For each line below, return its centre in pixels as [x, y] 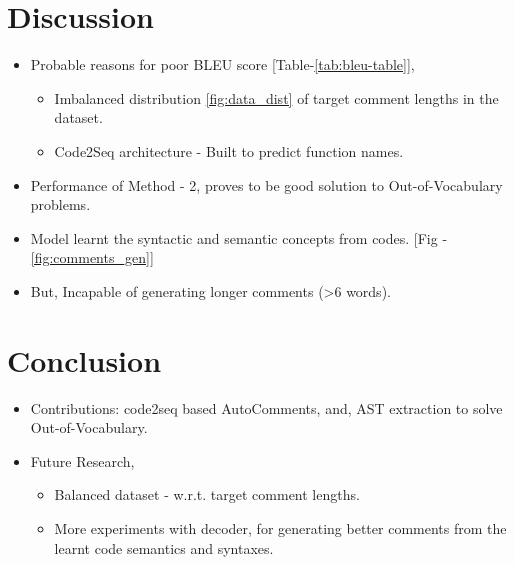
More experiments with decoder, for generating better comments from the [280, 527]
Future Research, [82, 460]
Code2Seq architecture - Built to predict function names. [229, 150]
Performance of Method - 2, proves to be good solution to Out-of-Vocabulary [266, 184]
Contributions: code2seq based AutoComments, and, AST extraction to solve [266, 407]
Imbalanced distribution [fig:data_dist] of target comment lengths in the [276, 97]
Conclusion [84, 359]
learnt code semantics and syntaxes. [164, 547]
